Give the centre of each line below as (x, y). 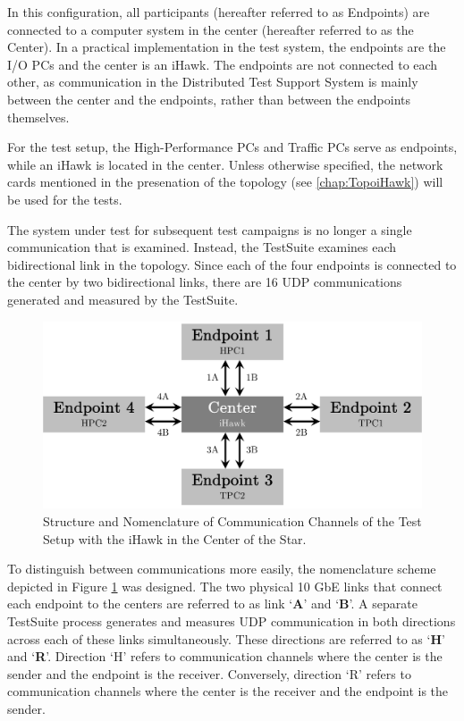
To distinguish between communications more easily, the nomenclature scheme (222, 569)
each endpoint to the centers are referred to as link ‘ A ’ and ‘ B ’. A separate (212, 604)
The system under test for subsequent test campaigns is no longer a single (210, 229)
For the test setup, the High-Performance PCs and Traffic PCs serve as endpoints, (232, 147)
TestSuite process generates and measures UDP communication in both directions (232, 620)
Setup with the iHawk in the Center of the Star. (175, 538)
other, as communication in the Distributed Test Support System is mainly (213, 82)
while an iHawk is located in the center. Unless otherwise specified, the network (225, 164)
